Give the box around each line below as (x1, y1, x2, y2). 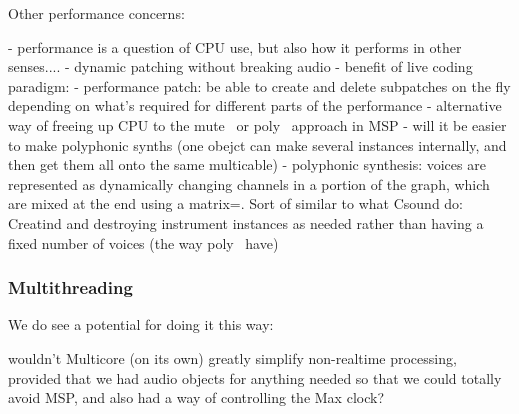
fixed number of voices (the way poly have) (8, 232, 279, 253)
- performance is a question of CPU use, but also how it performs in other (8, 36, 462, 57)
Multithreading (8, 275, 133, 300)
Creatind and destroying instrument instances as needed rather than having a (8, 212, 484, 233)
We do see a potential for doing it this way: (8, 314, 274, 335)
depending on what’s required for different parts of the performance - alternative (8, 95, 502, 116)
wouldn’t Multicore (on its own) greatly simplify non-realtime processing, (8, 347, 457, 368)
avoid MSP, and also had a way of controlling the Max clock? (8, 387, 384, 408)
